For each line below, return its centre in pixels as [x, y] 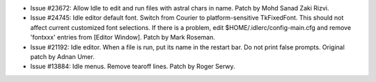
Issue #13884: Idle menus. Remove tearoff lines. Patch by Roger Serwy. [133, 67]
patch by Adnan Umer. [63, 56]
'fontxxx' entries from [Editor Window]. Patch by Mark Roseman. [123, 38]
